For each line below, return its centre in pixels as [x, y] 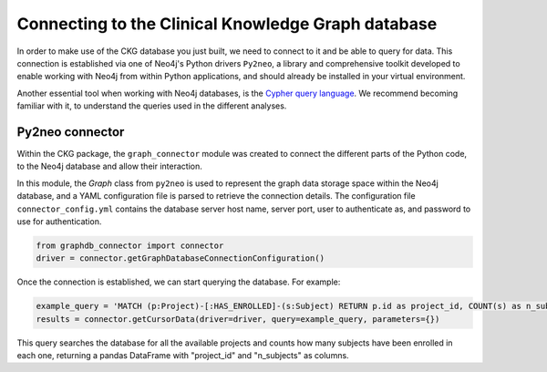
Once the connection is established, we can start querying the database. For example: [179, 282]
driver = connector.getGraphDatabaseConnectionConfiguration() [181, 258]
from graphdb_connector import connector [130, 245]
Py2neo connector [71, 132]
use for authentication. [59, 221]
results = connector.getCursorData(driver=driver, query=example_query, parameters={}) [238, 319]
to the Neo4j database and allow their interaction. [109, 166]
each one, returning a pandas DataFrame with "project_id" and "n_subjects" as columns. [183, 356]
